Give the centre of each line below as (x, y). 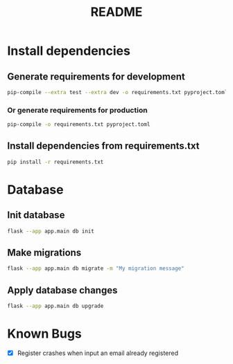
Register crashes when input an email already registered (98, 353)
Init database (36, 215)
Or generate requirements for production (77, 110)
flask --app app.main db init (51, 231)
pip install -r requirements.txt (55, 162)
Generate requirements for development (96, 76)
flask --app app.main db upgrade (55, 306)
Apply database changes (62, 290)
